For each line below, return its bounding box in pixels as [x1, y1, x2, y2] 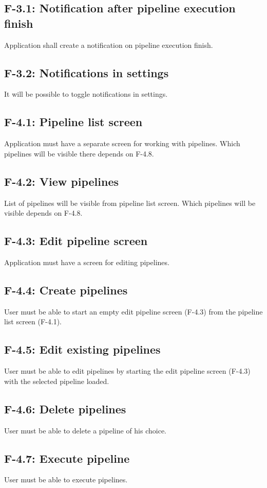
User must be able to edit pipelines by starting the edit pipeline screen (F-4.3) [4, 365, 251, 376]
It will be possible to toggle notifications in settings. [4, 89, 168, 99]
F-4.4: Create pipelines [4, 282, 128, 298]
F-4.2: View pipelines [4, 173, 119, 189]
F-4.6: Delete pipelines [4, 400, 126, 416]
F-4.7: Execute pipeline [4, 450, 130, 466]
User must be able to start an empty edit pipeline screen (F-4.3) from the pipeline [4, 306, 263, 317]
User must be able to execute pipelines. [4, 474, 128, 485]
